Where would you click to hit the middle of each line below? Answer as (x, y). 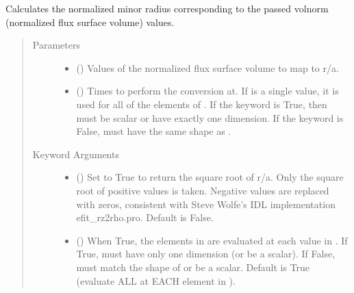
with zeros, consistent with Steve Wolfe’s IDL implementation (206, 204)
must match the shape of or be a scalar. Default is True (193, 267)
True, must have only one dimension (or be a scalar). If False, (206, 254)
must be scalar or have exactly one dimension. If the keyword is (210, 117)
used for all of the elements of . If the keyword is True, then (202, 104)
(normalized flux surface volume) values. (90, 22)
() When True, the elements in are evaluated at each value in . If (212, 240)
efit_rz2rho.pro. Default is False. (145, 217)
